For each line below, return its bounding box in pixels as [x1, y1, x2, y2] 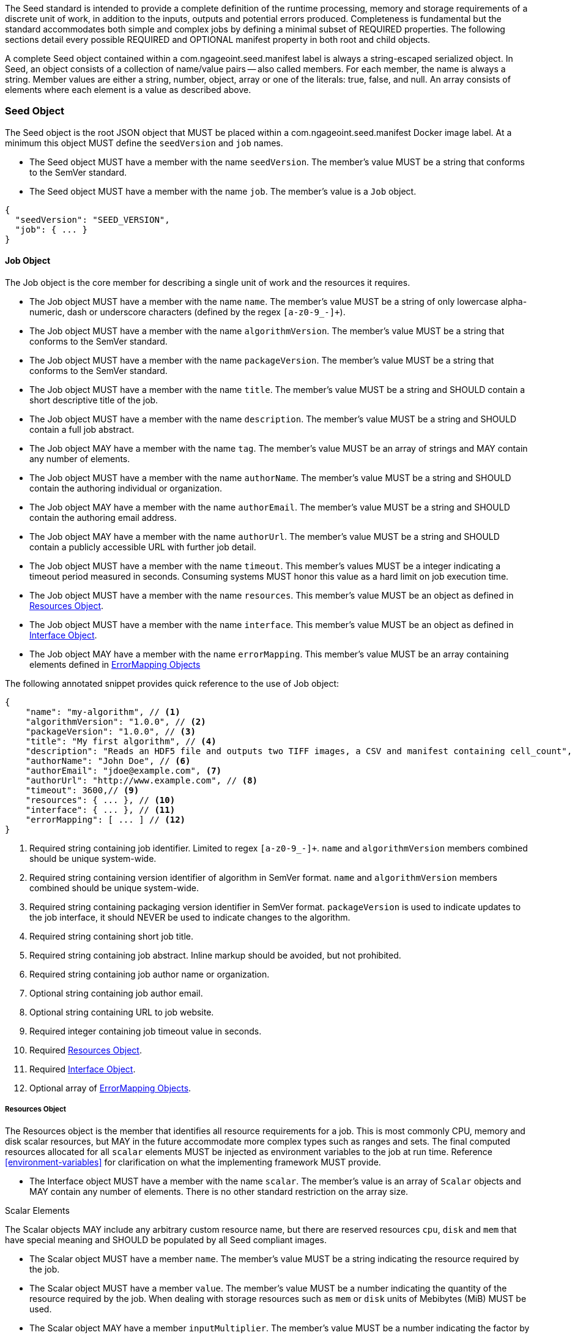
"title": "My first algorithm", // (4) [25, 736, 217, 746]
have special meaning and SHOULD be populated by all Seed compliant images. [5, 1234, 327, 1245]
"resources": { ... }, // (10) [25, 795, 176, 805]
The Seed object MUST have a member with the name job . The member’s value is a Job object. [29, 185, 417, 196]
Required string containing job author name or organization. [29, 968, 270, 979]
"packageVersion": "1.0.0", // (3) [25, 726, 196, 736]
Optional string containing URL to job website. [29, 1006, 214, 1017]
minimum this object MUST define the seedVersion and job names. [5, 137, 283, 148]
